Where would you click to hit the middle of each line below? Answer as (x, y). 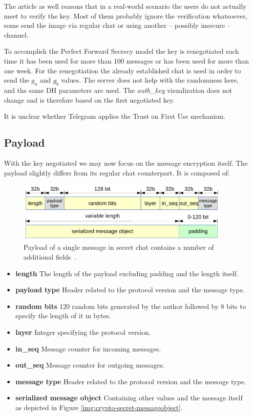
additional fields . (50, 257)
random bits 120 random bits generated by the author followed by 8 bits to (131, 306)
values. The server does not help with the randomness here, (150, 80)
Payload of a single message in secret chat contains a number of (119, 247)
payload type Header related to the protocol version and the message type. (130, 290)
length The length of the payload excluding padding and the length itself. (127, 273)
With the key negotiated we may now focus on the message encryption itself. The (126, 163)
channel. (16, 34)
